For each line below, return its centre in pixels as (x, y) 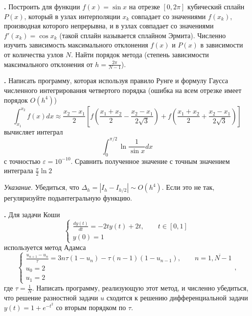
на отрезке (144, 6)
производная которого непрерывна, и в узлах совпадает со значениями (109, 26)
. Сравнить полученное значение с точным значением (150, 161)
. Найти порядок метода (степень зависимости (140, 54)
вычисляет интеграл (34, 131)
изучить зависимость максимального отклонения (76, 45)
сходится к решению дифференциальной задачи (177, 297)
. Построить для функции (42, 6)
